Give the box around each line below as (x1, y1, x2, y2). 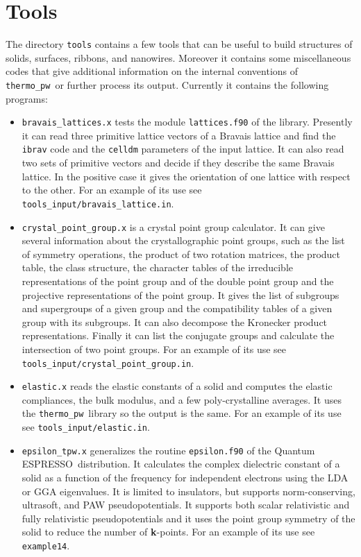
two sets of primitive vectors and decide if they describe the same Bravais (22, 155, 335, 170)
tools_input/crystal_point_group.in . (22, 355, 194, 370)
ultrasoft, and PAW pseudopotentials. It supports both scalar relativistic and (22, 497, 350, 512)
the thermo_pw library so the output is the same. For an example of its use (22, 406, 342, 420)
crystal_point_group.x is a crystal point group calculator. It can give (22, 219, 325, 234)
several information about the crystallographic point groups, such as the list (22, 233, 345, 248)
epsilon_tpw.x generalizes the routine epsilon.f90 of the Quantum (22, 443, 315, 457)
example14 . (22, 538, 70, 552)
